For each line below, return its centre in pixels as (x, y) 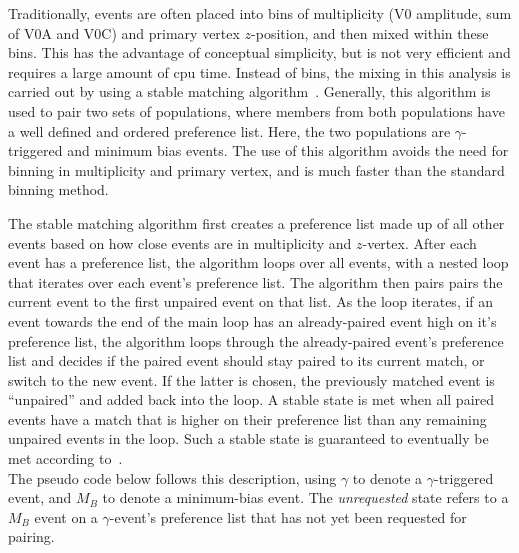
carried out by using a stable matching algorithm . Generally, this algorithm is (249, 91)
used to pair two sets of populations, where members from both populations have (256, 110)
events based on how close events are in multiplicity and (180, 242)
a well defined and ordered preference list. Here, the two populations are (229, 130)
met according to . (65, 458)
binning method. (58, 189)
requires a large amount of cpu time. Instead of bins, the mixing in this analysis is (259, 71)
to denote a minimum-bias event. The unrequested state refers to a (305, 497)
